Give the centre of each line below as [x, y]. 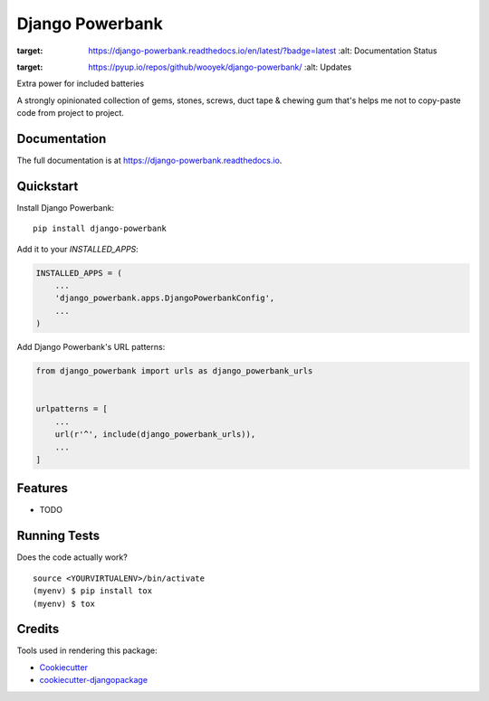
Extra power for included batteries [81, 84]
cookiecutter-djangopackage [94, 680]
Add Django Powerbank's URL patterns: [91, 347]
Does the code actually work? [72, 557]
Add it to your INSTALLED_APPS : [78, 249]
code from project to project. [70, 113]
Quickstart [48, 186]
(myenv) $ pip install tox [93, 591]
